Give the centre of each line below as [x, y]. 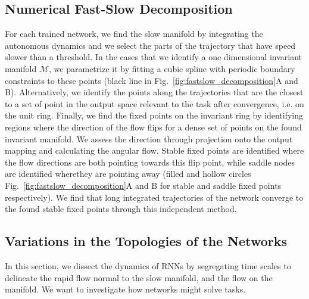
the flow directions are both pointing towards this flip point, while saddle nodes [150, 162]
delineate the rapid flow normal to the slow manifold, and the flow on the [139, 277]
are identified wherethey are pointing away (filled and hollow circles [128, 174]
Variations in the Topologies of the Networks [146, 241]
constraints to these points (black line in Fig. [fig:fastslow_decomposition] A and [152, 80]
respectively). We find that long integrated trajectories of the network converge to [154, 197]
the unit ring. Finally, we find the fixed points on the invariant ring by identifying [154, 115]
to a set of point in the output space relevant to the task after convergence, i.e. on [154, 103]
